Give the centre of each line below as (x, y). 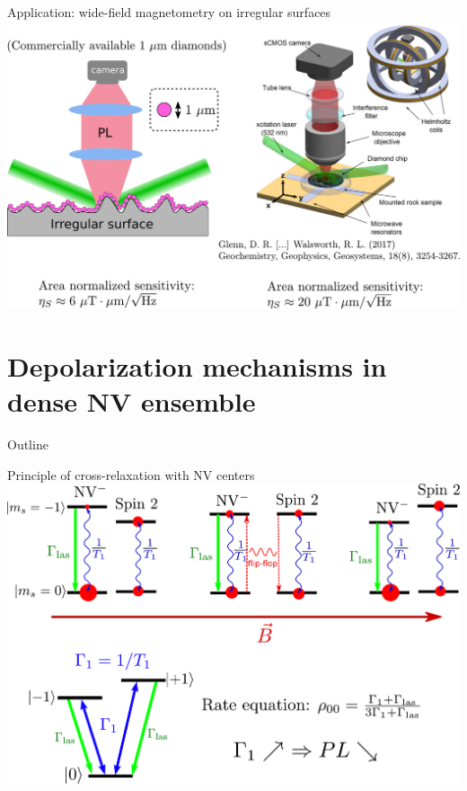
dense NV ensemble (132, 400)
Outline (28, 444)
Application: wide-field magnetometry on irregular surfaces (169, 12)
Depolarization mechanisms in (197, 365)
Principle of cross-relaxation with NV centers (131, 474)
